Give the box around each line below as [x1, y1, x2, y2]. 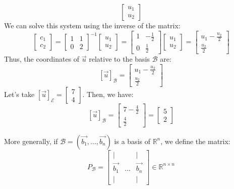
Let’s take [4, 89, 35, 100]
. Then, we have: [82, 89, 134, 100]
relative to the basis [89, 54, 150, 64]
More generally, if [4, 135, 58, 146]
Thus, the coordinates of [4, 54, 80, 64]
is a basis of [114, 135, 150, 146]
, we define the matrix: [160, 135, 230, 146]
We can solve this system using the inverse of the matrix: [4, 20, 181, 30]
